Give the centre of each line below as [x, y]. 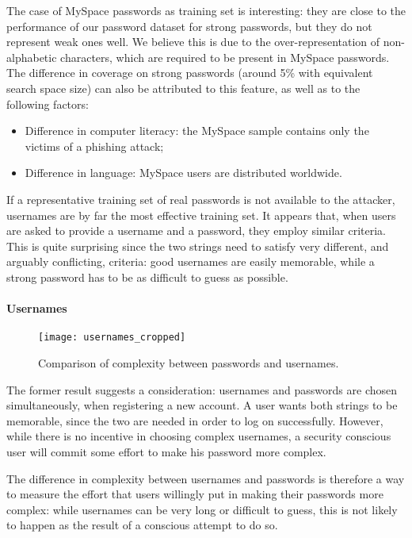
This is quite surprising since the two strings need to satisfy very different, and [198, 246]
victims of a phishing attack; [94, 146]
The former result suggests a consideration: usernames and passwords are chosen [202, 389]
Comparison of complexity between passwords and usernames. [189, 362]
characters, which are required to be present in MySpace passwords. [225, 57]
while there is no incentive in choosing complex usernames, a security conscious [199, 436]
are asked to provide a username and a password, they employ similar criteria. [196, 231]
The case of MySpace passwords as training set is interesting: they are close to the [206, 10]
